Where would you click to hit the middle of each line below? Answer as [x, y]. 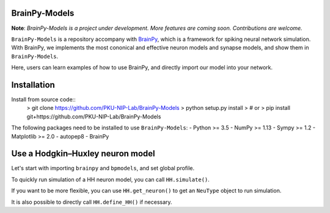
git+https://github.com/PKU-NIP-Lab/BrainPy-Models [94, 117]
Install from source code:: [43, 99]
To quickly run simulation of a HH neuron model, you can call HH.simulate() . [111, 179]
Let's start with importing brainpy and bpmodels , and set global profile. [103, 168]
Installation [33, 85]
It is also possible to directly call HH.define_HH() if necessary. [92, 202]
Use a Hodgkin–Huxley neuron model [83, 153]
